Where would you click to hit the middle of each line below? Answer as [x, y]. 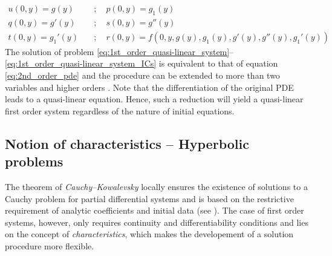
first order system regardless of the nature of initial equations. [120, 110]
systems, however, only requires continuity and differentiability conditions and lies [157, 222]
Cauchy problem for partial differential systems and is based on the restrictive [149, 198]
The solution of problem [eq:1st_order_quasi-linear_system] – [119, 51]
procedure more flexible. [50, 246]
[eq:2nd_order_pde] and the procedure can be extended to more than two [142, 75]
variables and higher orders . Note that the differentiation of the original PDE [149, 87]
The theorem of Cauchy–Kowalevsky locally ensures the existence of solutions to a [156, 187]
